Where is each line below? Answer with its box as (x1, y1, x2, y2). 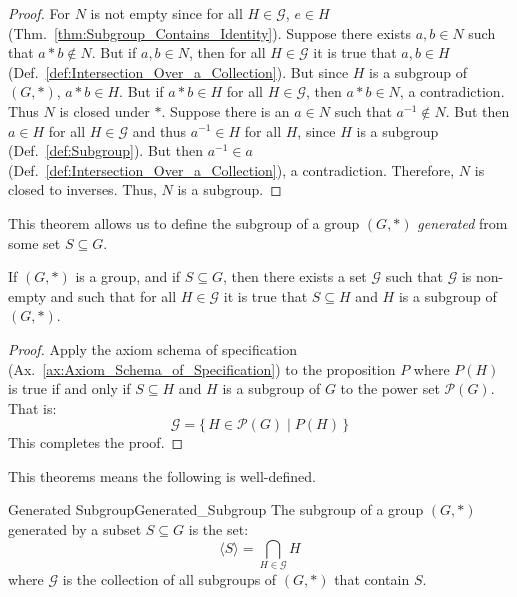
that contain (334, 568, 410, 589)
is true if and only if (8, 378, 131, 399)
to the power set (340, 378, 440, 399)
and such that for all (50, 285, 177, 306)
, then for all (188, 42, 266, 63)
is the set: (188, 519, 249, 540)
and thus (132, 120, 187, 141)
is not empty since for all (90, 3, 243, 23)
